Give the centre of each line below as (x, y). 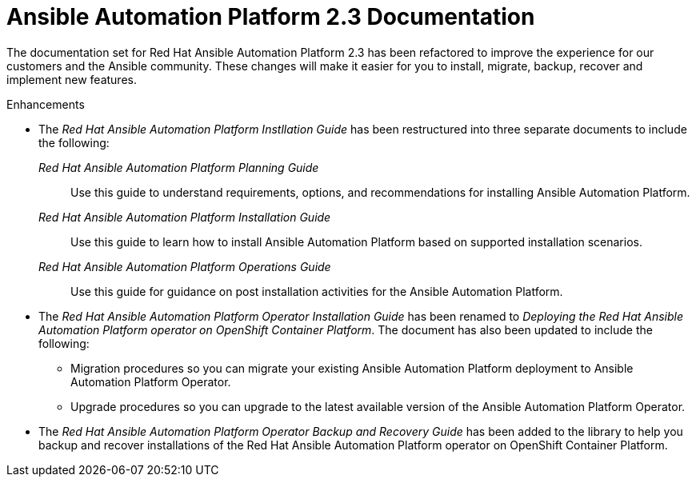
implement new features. (72, 79)
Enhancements (46, 104)
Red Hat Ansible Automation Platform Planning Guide (179, 167)
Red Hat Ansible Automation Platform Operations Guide (185, 266)
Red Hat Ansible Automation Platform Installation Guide (185, 217)
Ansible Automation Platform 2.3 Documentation (271, 17)
